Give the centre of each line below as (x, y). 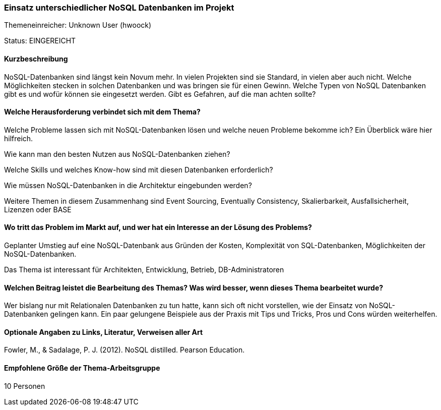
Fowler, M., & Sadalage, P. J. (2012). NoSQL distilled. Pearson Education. (124, 350)
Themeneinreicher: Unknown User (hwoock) (78, 25)
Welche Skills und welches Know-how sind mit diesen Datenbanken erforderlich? (139, 169)
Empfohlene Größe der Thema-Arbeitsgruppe (82, 368)
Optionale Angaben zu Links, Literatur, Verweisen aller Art (104, 332)
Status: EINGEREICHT (40, 41)
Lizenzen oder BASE (38, 209)
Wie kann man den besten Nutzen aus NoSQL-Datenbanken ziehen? (117, 154)
